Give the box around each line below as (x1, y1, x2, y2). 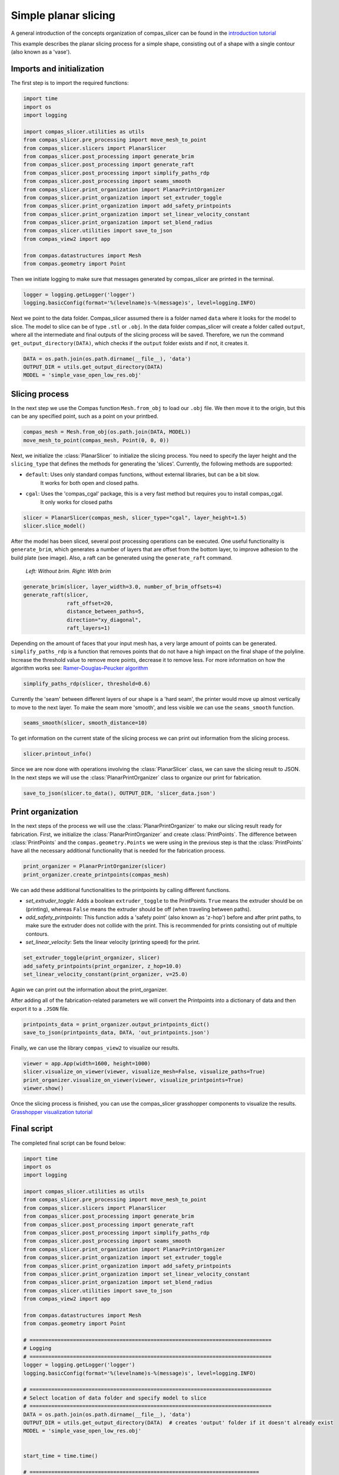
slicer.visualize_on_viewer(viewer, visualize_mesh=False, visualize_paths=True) (23, 1068, 266, 1075)
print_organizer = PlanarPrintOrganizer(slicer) (23, 863, 167, 870)
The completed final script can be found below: (11, 1139, 126, 1146)
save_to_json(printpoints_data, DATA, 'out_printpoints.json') (23, 1030, 210, 1036)
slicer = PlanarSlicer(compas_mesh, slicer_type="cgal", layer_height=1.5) (23, 514, 247, 521)
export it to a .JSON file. (11, 1005, 69, 1012)
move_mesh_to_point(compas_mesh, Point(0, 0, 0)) (23, 437, 169, 444)
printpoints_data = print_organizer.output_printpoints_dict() (23, 1021, 210, 1028)
